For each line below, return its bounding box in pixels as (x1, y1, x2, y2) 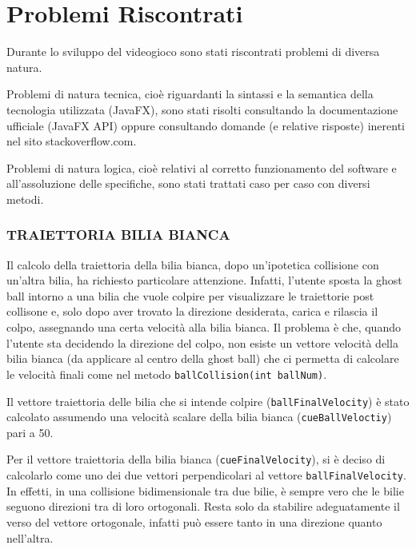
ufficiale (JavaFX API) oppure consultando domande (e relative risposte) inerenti (6, 117, 405, 133)
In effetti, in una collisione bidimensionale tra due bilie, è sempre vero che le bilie (6, 482, 404, 499)
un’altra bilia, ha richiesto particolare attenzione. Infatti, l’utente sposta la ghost (6, 272, 402, 288)
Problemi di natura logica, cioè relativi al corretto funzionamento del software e (6, 159, 397, 176)
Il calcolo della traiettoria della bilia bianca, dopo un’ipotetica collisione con (6, 256, 379, 273)
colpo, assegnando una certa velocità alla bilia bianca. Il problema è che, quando (6, 319, 401, 336)
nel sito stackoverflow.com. (6, 133, 137, 149)
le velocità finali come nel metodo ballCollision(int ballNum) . (6, 365, 327, 382)
